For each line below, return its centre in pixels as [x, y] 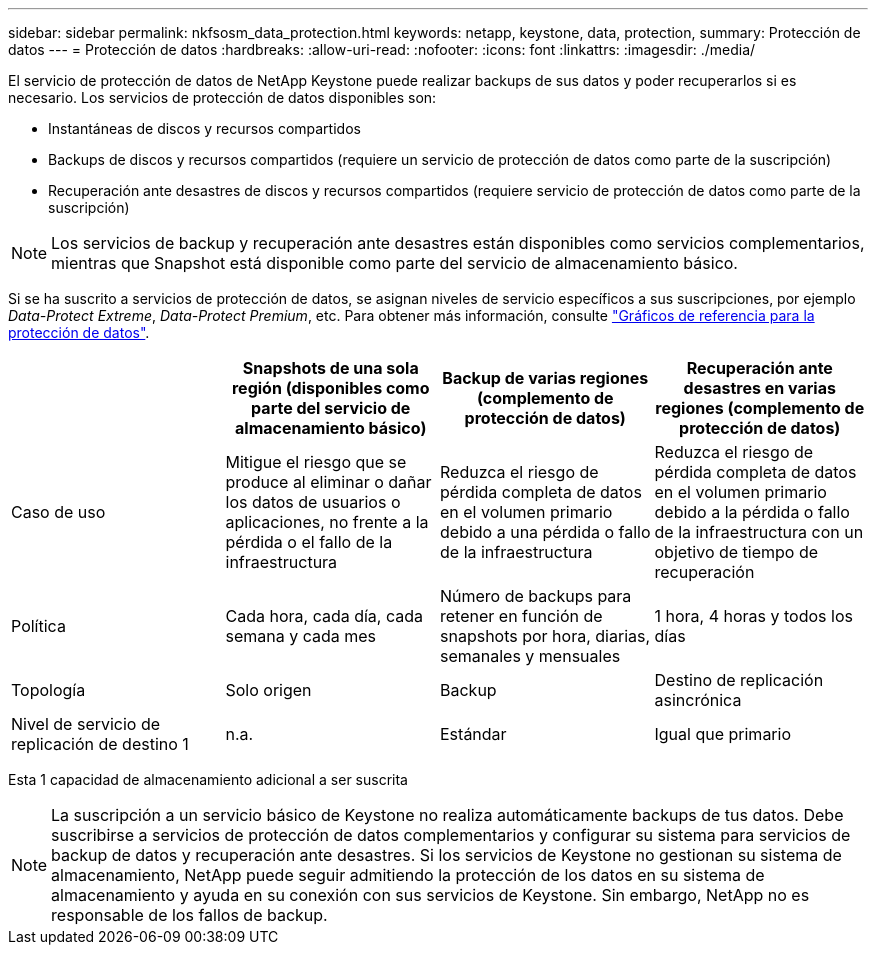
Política [38, 626]
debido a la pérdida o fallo [752, 512]
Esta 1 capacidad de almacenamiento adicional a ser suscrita [208, 779]
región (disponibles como [330, 388]
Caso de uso [58, 512]
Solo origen [268, 690]
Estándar [473, 734]
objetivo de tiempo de [736, 552]
